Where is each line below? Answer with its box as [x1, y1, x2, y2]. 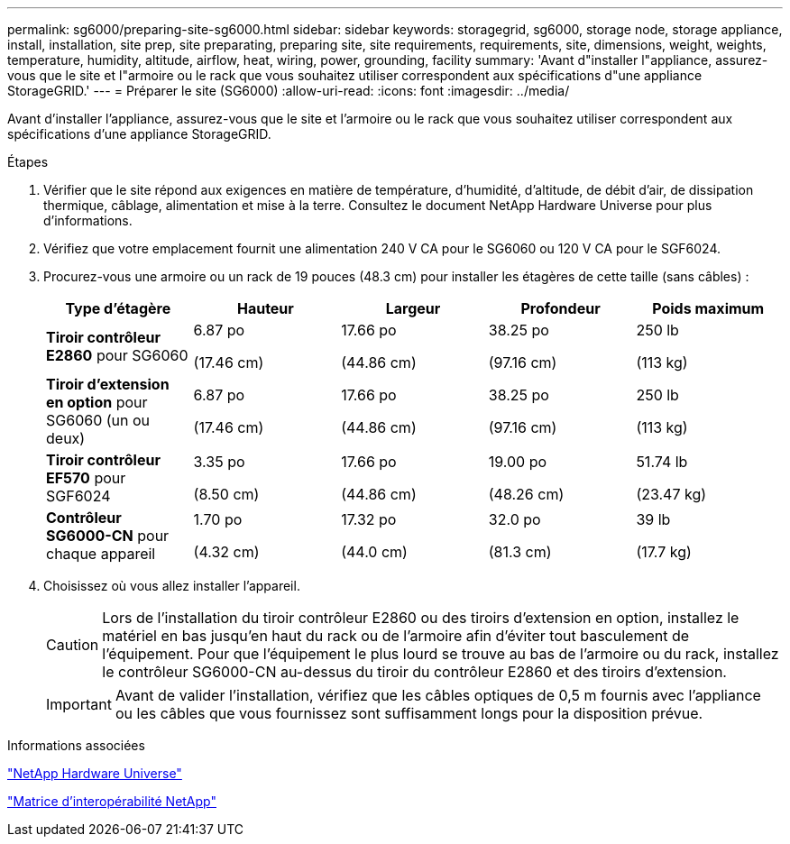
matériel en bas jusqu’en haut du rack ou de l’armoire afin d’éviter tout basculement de [102, 627, 690, 645]
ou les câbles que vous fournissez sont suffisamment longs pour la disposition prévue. [115, 704, 703, 722]
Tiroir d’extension [46, 375, 170, 393]
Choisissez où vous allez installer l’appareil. [43, 578, 300, 593]
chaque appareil [46, 545, 156, 563]
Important [46, 695, 112, 713]
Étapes [7, 154, 49, 170]
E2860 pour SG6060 [46, 346, 188, 364]
